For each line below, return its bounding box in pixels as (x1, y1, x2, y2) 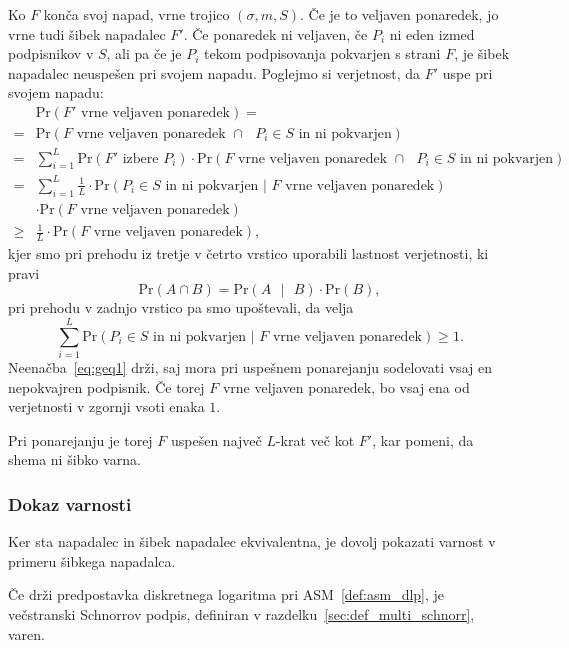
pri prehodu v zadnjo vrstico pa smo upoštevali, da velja (8, 297, 354, 318)
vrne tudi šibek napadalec (8, 23, 166, 44)
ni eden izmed (389, 23, 475, 44)
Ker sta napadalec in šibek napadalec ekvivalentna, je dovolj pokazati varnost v (8, 531, 496, 552)
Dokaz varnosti (8, 491, 132, 516)
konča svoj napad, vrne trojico (43, 4, 230, 24)
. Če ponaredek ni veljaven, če (183, 23, 368, 44)
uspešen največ (170, 429, 262, 450)
